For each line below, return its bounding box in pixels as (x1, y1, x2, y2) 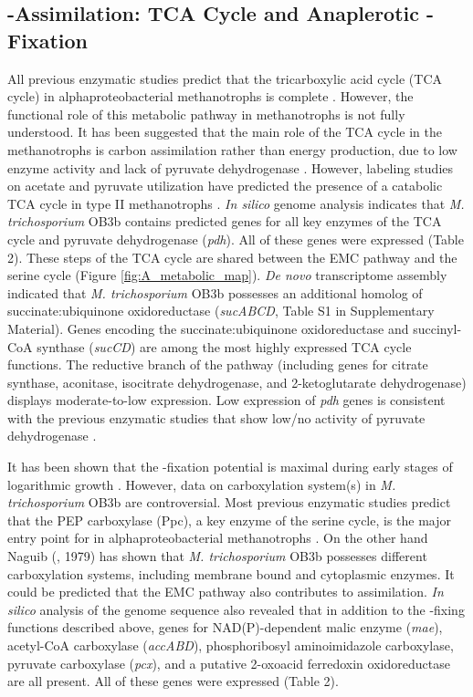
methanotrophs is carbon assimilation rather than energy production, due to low (7, 140, 457, 159)
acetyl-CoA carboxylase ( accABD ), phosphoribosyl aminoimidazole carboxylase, (7, 636, 454, 654)
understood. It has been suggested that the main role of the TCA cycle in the (7, 122, 442, 141)
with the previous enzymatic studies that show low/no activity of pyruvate (7, 408, 426, 427)
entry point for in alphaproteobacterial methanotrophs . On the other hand (7, 528, 428, 547)
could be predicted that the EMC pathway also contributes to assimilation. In (7, 582, 444, 601)
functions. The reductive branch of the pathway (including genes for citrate (7, 355, 428, 374)
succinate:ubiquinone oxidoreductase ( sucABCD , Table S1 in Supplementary (7, 301, 435, 320)
